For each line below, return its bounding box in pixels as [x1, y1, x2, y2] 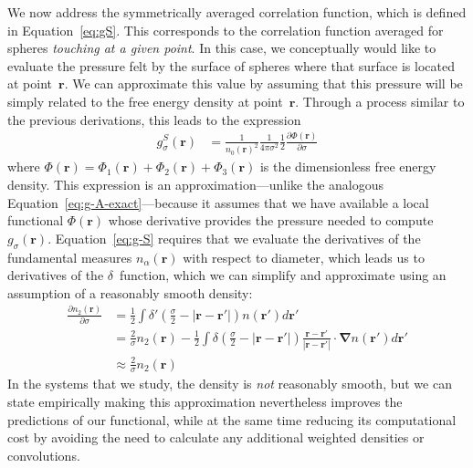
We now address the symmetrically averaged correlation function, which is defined [7, 3, 467, 21]
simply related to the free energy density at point [7, 91, 283, 110]
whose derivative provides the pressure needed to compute [108, 211, 434, 230]
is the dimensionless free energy [259, 157, 436, 176]
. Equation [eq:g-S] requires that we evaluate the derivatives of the [47, 228, 421, 247]
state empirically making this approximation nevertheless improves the [7, 391, 403, 411]
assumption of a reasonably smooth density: [7, 283, 253, 302]
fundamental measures [7, 247, 132, 266]
